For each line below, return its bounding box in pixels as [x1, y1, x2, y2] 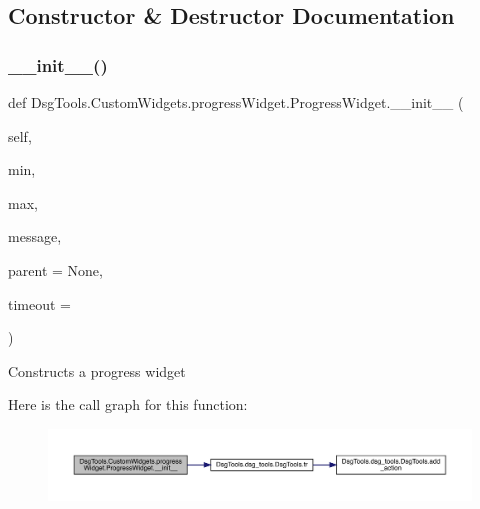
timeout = [8, 293, 71, 314]
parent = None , [8, 259, 103, 280]
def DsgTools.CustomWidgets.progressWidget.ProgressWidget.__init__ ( [8, 92, 464, 112]
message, [8, 226, 62, 247]
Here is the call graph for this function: [8, 394, 248, 415]
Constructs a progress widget [8, 360, 186, 381]
